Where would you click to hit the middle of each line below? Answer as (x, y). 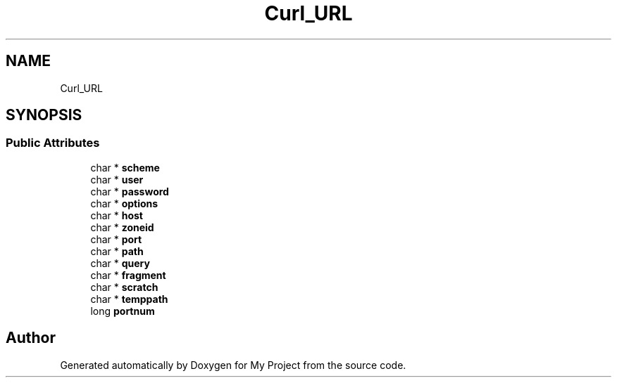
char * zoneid (122, 227)
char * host (117, 215)
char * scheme (125, 167)
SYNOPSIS (44, 115)
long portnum (123, 311)
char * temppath (129, 299)
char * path (117, 251)
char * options (124, 203)
